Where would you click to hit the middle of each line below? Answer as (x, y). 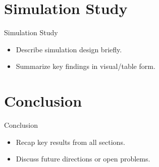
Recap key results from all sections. (70, 142)
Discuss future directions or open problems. (83, 159)
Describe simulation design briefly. (69, 49)
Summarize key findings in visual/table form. (86, 66)
